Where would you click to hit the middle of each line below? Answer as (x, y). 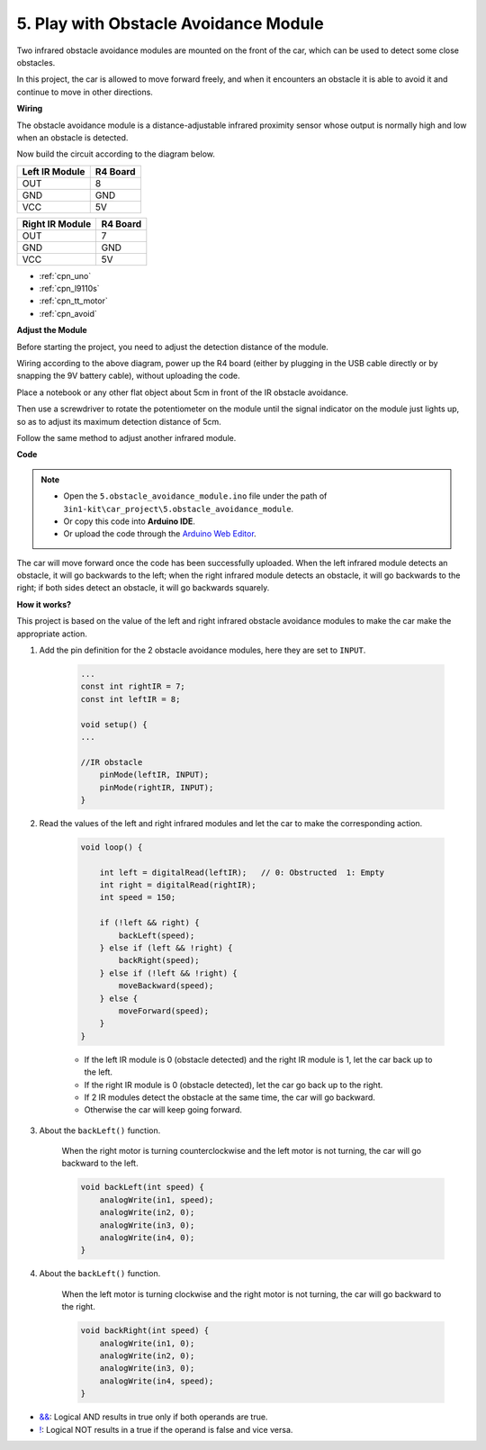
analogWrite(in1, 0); (147, 1343)
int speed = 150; (138, 897)
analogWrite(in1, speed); (157, 1200)
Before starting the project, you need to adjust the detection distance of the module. (172, 347)
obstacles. (36, 62)
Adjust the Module (52, 330)
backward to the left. (100, 1163)
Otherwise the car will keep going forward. (163, 1110)
